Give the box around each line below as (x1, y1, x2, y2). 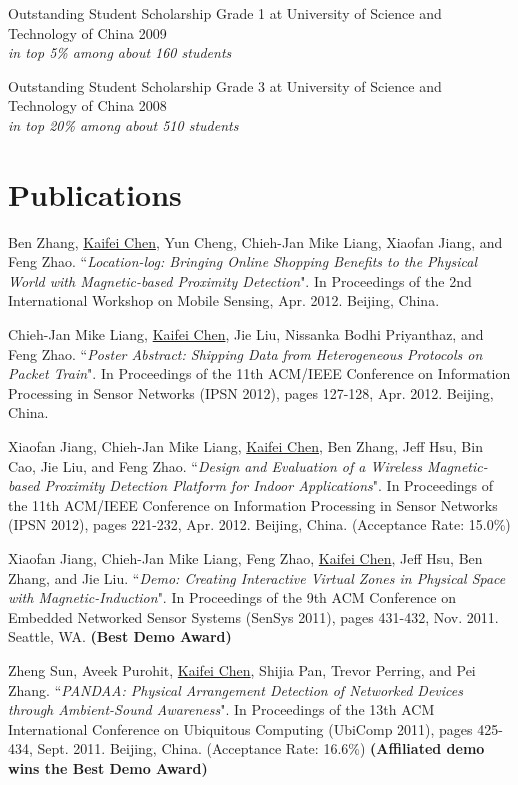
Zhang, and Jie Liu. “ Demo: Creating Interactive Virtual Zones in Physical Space (8, 567, 506, 588)
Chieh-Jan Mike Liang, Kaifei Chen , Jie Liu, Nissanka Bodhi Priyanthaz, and (8, 324, 484, 345)
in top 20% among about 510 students (8, 114, 239, 135)
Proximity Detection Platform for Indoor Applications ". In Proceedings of (44, 475, 494, 496)
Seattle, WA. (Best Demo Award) (8, 626, 232, 647)
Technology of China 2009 (8, 22, 167, 43)
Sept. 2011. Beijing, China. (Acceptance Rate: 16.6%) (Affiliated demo (37, 738, 485, 759)
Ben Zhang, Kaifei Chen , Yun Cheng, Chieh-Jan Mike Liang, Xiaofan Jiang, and (8, 231, 503, 252)
